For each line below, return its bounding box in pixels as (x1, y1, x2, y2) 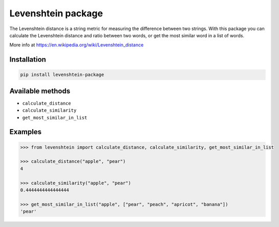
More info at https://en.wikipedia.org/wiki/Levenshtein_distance (9, 42, 144, 48)
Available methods (9, 87, 71, 95)
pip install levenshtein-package (20, 72, 104, 78)
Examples (9, 128, 42, 136)
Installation (9, 55, 46, 64)
